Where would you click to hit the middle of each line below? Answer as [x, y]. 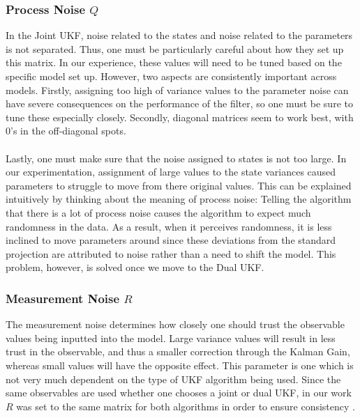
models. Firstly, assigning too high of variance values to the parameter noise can [177, 90]
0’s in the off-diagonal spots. [66, 131]
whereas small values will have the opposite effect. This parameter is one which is [180, 365]
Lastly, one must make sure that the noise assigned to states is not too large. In [176, 158]
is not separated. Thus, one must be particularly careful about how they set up [175, 48]
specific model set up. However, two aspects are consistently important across [171, 76]
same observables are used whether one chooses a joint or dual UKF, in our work [179, 393]
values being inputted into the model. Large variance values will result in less [171, 338]
